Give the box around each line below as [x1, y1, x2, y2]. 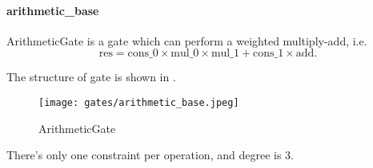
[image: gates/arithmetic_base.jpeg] [38, 96, 239, 108]
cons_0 [127, 48, 158, 60]
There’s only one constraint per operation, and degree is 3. [6, 147, 294, 163]
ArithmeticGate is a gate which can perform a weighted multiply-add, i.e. [6, 32, 367, 49]
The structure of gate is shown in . [6, 68, 176, 85]
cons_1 [253, 48, 284, 60]
